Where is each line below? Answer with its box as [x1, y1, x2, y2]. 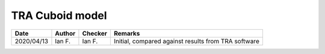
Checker [82, 29, 108, 37]
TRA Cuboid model [11, 9, 108, 22]
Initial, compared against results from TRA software [114, 37, 260, 45]
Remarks [114, 29, 140, 37]
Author [55, 29, 76, 37]
